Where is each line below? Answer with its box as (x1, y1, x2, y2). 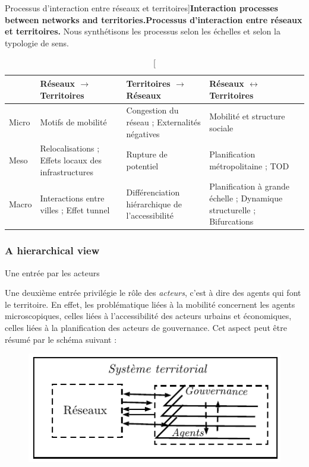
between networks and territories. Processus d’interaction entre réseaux (5, 13, 302, 26)
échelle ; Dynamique (209, 192, 283, 204)
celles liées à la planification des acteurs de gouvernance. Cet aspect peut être (5, 321, 287, 333)
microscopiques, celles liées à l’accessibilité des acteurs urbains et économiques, (5, 310, 292, 322)
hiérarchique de (126, 197, 182, 210)
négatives (126, 127, 160, 140)
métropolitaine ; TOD (209, 159, 289, 172)
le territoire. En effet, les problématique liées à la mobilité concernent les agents (5, 298, 295, 310)
